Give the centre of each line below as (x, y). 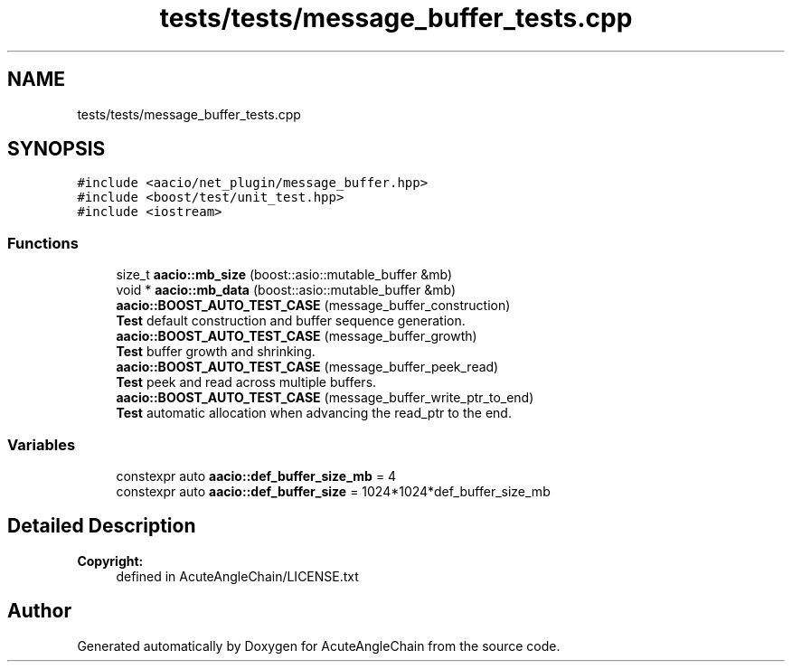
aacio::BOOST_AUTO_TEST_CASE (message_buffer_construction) (313, 306)
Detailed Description (102, 526)
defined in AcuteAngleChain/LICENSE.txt (237, 576)
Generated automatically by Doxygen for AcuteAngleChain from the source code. (319, 645)
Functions (43, 243)
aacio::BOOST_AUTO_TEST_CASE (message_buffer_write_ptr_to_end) (325, 398)
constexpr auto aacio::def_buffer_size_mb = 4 (256, 476)
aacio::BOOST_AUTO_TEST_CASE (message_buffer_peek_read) (307, 367)
